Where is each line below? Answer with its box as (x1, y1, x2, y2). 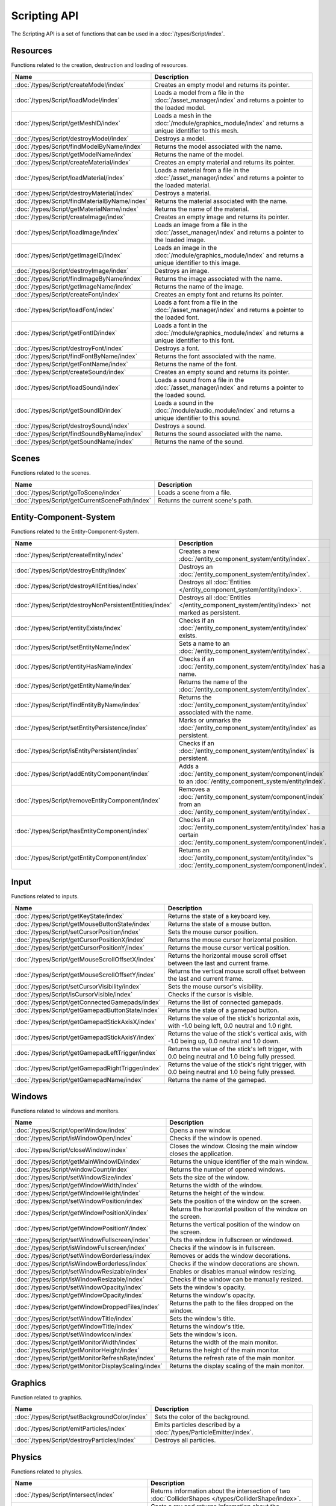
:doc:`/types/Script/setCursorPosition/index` (14, 928, 141, 936)
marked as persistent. (178, 608, 241, 617)
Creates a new (178, 547, 220, 555)
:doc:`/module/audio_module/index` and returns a (154, 406, 295, 414)
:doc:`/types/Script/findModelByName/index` (14, 142, 143, 151)
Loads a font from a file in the (154, 298, 238, 307)
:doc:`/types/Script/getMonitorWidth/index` (14, 1338, 138, 1346)
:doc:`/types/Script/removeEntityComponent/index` (14, 796, 161, 804)
